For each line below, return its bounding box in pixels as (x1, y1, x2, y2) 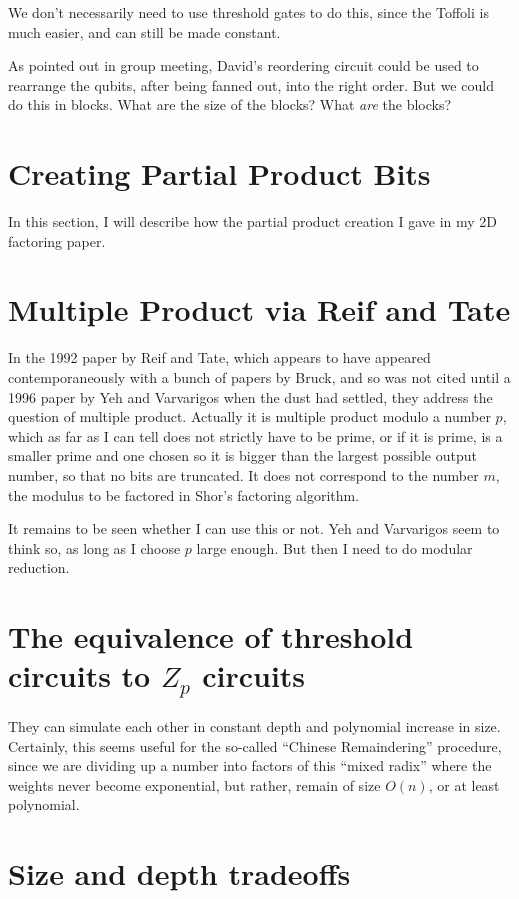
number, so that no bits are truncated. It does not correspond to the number (8, 464, 479, 485)
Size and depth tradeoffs (8, 853, 351, 894)
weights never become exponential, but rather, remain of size (8, 774, 381, 795)
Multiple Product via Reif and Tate (8, 289, 511, 330)
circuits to (8, 655, 151, 696)
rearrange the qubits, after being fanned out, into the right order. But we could (8, 74, 494, 95)
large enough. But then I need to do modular (196, 537, 473, 558)
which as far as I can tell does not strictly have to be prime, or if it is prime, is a (8, 425, 503, 446)
